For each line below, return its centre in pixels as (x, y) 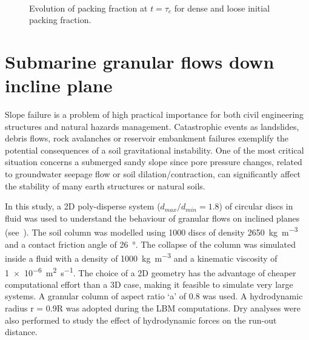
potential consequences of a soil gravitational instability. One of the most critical (154, 150)
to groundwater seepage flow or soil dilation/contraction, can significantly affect (153, 174)
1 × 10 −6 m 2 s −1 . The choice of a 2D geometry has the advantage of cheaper (151, 271)
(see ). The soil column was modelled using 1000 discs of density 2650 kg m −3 (151, 231)
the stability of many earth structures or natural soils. (105, 185)
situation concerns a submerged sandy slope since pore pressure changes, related (154, 162)
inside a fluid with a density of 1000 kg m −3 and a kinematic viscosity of (141, 257)
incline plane (59, 85)
